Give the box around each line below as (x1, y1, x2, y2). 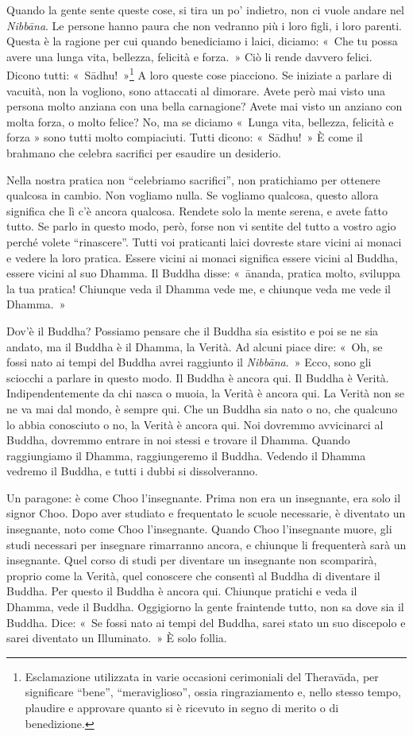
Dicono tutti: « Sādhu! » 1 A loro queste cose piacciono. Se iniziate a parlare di (6, 64, 392, 83)
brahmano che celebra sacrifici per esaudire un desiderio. (6, 145, 281, 161)
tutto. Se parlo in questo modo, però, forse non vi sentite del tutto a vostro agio (6, 218, 396, 234)
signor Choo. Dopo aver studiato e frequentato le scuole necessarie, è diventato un (6, 505, 406, 521)
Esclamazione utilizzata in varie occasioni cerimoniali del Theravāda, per (25, 668, 379, 684)
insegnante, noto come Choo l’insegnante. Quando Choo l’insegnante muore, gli (6, 521, 392, 537)
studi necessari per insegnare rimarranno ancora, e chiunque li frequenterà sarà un (6, 536, 407, 552)
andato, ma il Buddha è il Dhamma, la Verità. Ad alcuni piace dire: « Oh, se (6, 338, 383, 354)
